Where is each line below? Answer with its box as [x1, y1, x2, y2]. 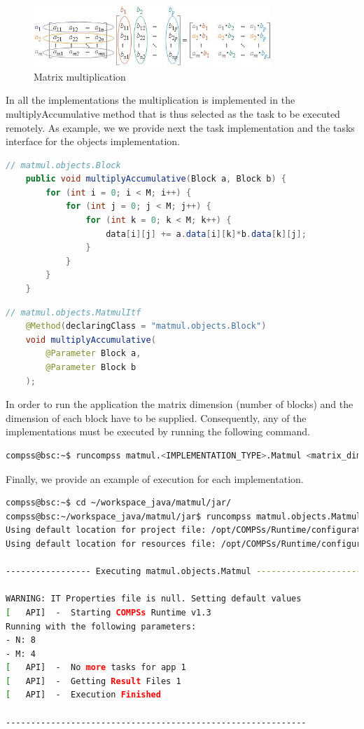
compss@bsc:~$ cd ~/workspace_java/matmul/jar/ [6, 498, 232, 508]
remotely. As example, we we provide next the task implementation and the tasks [6, 120, 355, 135]
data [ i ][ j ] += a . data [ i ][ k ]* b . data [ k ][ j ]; [106, 229, 307, 239]
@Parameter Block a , [45, 348, 141, 359]
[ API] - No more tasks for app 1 [6, 662, 186, 673]
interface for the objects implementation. [6, 134, 181, 149]
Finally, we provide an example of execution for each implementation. [6, 471, 304, 486]
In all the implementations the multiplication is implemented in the [6, 93, 295, 107]
